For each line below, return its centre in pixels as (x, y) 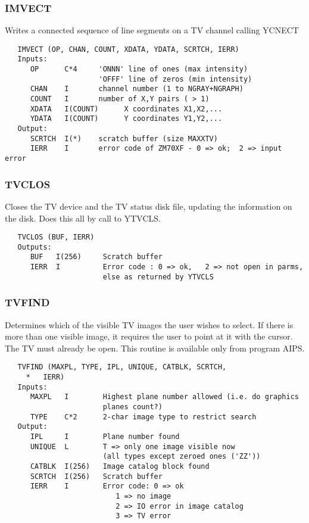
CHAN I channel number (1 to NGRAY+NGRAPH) (137, 89)
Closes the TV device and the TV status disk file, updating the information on (149, 206)
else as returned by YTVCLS (158, 277)
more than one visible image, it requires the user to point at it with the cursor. (149, 336)
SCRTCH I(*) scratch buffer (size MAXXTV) (124, 138)
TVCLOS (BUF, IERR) (56, 237)
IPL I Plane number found (105, 436)
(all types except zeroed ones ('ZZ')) (182, 457)
